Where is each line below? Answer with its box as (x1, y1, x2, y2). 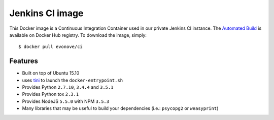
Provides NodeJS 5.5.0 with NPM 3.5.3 (22, 98, 109, 104)
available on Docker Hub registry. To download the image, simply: (9, 32, 147, 38)
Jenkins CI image (9, 8, 84, 19)
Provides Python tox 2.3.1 (22, 91, 79, 97)
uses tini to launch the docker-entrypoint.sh (22, 77, 123, 83)
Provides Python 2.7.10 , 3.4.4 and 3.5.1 (22, 84, 114, 90)
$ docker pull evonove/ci (18, 44, 83, 50)
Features (9, 57, 38, 66)
